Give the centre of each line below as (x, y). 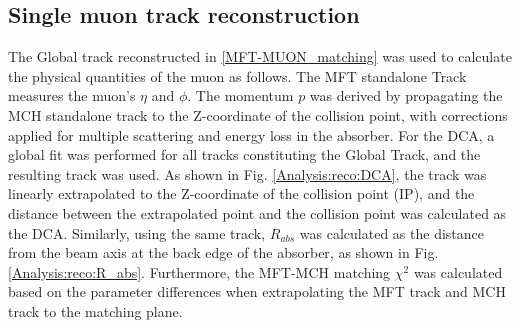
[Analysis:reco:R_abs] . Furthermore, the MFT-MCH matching (199, 271)
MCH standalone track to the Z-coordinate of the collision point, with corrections (258, 114)
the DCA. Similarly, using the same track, (137, 232)
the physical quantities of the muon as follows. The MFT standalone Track (237, 75)
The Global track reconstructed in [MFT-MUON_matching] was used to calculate (260, 56)
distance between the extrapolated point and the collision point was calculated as (257, 212)
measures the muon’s (72, 95)
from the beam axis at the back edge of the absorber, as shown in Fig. (223, 252)
